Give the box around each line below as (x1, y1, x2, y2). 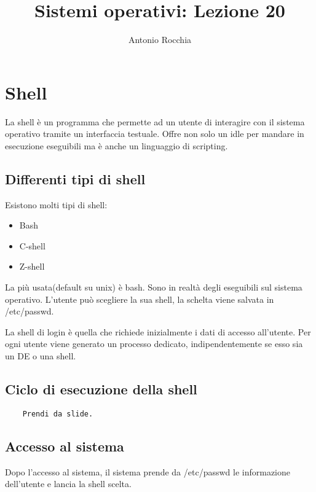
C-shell (19, 239, 45, 252)
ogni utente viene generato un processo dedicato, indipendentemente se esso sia (5, 337, 303, 350)
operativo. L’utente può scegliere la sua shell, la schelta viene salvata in (5, 292, 274, 305)
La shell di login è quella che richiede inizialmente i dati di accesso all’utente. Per (5, 325, 311, 338)
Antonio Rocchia (128, 33, 192, 46)
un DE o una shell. (5, 349, 76, 362)
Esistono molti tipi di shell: (5, 198, 108, 211)
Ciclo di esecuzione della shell (5, 379, 197, 398)
